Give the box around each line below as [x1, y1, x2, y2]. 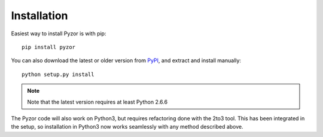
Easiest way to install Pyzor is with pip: [11, 30, 106, 37]
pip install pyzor [22, 44, 76, 50]
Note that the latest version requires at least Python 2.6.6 [27, 98, 167, 105]
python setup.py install [22, 71, 95, 78]
